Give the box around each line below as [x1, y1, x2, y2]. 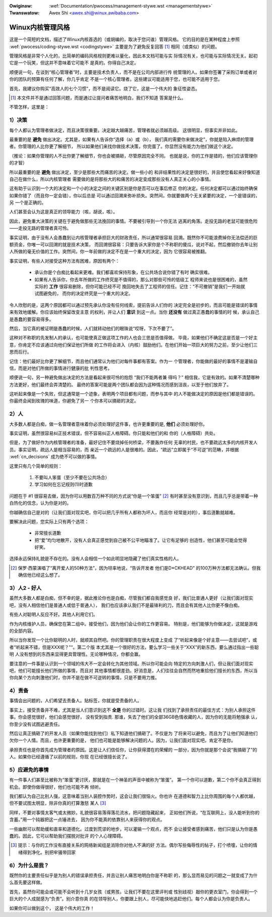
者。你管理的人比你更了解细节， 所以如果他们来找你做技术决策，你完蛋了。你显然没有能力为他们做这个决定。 [9, 143, 236, 149]
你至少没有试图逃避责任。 [9, 721, 62, 727]
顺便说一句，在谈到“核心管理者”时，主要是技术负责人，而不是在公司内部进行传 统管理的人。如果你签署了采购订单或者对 [9, 69, 257, 75]
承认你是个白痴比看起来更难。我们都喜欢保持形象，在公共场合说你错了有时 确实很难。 [34, 269, 213, 275]
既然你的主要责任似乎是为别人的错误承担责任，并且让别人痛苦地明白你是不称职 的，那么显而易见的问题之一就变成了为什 [9, 872, 258, 878]
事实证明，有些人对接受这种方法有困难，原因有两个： [9, 258, 120, 264]
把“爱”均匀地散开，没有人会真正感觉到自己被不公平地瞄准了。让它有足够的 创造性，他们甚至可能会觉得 [34, 537, 247, 543]
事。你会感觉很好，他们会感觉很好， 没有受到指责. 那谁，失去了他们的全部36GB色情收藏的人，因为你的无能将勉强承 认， [9, 714, 260, 720]
